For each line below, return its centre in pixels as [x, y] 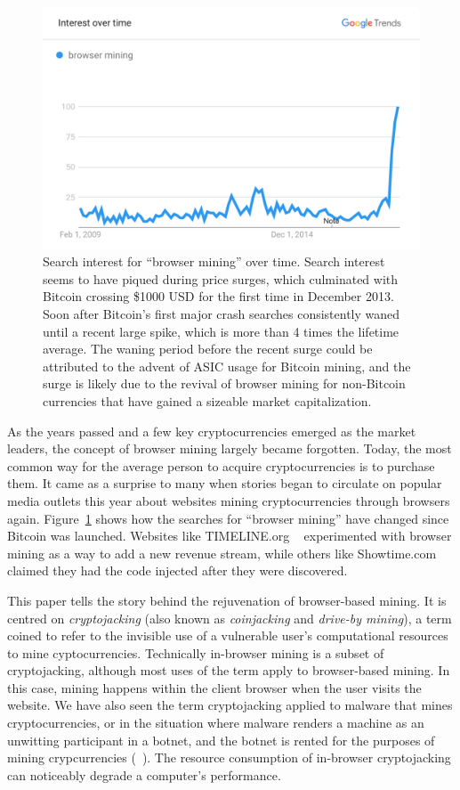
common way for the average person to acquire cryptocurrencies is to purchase [221, 465]
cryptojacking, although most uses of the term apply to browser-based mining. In [229, 670]
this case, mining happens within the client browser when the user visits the [214, 687]
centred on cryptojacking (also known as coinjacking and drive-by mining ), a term [230, 618]
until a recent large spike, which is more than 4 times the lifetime [221, 331]
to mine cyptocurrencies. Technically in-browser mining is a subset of [196, 652]
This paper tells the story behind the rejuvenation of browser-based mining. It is [227, 600]
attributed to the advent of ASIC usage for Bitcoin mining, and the [227, 366]
